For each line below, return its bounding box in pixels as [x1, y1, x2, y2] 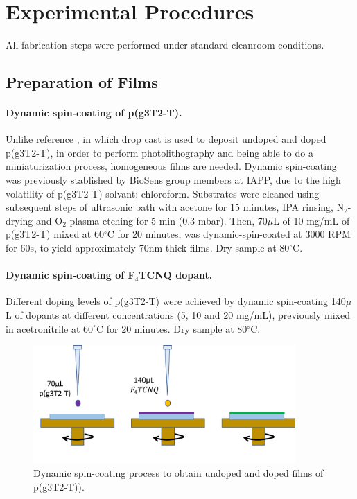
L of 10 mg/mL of [273, 213, 350, 227]
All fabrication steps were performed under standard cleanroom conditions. [6, 37, 324, 52]
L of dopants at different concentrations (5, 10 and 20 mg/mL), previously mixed [6, 308, 350, 322]
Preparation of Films [6, 71, 158, 93]
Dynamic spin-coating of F [6, 268, 135, 282]
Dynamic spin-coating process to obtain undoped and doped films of [33, 465, 324, 480]
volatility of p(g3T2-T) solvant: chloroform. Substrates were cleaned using [6, 186, 320, 200]
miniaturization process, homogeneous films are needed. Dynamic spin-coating [6, 159, 337, 173]
